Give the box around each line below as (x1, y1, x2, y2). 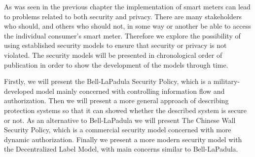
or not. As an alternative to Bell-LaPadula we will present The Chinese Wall (4, 115, 236, 125)
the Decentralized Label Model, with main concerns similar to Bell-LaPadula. (4, 144, 238, 154)
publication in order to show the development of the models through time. (4, 59, 228, 70)
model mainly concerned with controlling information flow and (36, 85, 225, 96)
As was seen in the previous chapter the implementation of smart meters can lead (4, 1, 251, 11)
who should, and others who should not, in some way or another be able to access (4, 21, 251, 31)
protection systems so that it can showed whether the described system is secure (4, 105, 247, 115)
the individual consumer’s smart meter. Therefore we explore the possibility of (4, 30, 241, 40)
